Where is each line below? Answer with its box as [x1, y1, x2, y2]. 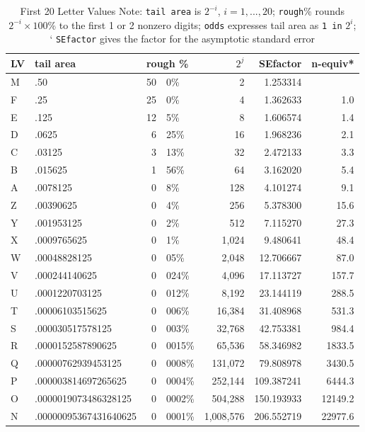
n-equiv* [311, 55, 354, 70]
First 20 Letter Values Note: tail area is [20, 4, 202, 18]
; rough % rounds [272, 4, 344, 18]
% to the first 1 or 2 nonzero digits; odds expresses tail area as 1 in [47, 17, 342, 32]
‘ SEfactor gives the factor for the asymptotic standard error [50, 31, 315, 46]
